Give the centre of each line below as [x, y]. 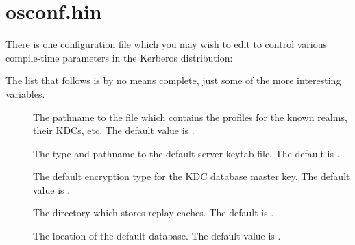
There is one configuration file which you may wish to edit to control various [166, 44]
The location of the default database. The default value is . [157, 236]
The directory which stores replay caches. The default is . [154, 212]
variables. [25, 93]
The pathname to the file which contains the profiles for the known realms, [190, 117]
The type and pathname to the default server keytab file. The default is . [186, 153]
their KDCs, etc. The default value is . [114, 130]
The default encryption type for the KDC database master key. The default [192, 176]
